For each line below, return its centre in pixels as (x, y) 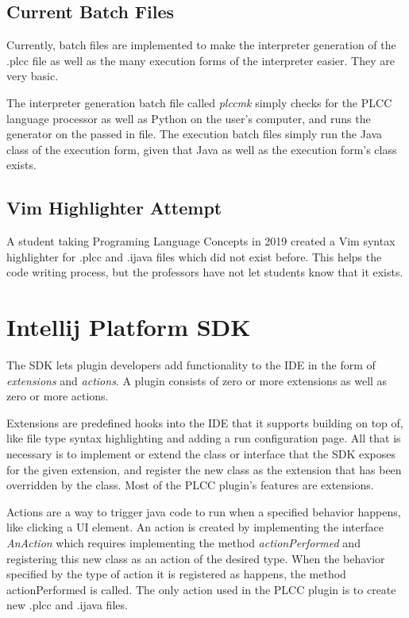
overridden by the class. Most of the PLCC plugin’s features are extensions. (190, 485)
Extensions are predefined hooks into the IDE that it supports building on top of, (205, 422)
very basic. (33, 76)
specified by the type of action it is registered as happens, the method (176, 574)
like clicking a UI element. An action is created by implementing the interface (195, 527)
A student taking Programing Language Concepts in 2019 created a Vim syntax (201, 241)
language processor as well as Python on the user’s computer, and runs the (189, 118)
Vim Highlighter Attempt (114, 208)
